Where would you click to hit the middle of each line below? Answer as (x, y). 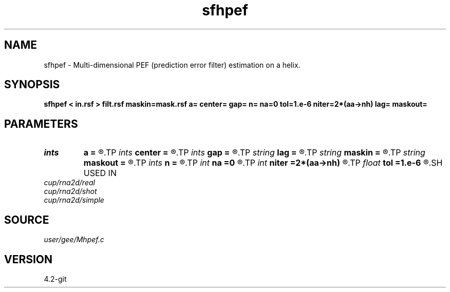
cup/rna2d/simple (74, 200)
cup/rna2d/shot (70, 191)
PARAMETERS (41, 124)
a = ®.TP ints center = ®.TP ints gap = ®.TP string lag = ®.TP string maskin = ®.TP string (254, 153)
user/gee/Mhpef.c (74, 240)
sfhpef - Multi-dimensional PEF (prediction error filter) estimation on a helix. (172, 65)
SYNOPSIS (32, 85)
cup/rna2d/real (69, 183)
